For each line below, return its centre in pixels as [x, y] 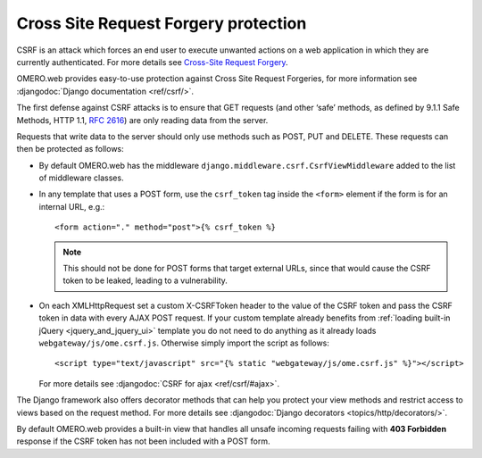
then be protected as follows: [70, 149]
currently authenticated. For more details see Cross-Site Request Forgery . [153, 62]
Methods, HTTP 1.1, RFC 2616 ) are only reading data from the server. [142, 120]
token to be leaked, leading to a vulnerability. [145, 280]
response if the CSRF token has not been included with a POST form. [144, 441]
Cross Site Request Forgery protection [162, 23]
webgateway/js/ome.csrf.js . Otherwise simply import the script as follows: [184, 343]
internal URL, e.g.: [72, 206]
